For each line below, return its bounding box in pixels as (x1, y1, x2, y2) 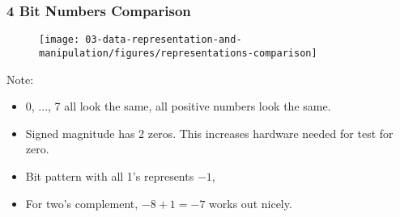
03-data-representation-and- (85, 34, 242, 46)
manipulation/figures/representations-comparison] (39, 47, 317, 59)
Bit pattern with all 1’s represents (25, 167, 194, 184)
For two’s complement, (25, 194, 138, 211)
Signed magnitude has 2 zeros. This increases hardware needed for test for (25, 124, 394, 141)
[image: (39, 34, 80, 46)
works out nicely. (209, 194, 292, 211)
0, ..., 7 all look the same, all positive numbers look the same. (25, 98, 331, 115)
